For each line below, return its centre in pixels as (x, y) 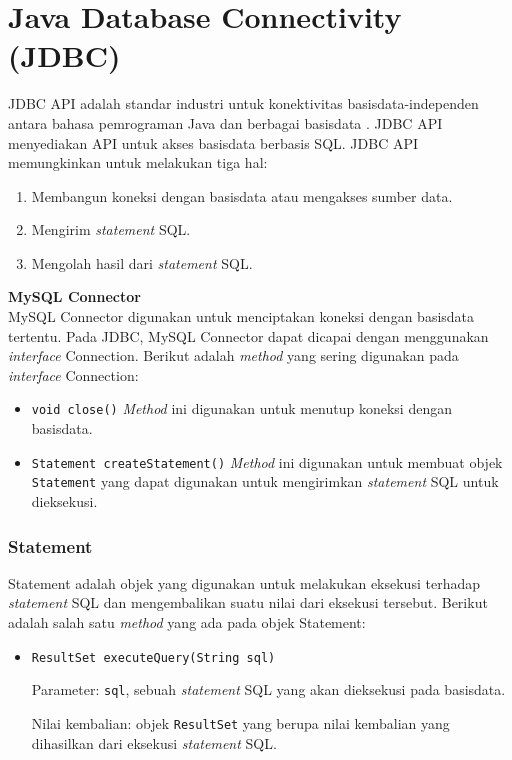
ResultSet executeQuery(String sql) (153, 657)
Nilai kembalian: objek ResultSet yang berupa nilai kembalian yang (240, 722)
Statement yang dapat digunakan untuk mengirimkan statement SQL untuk (265, 481)
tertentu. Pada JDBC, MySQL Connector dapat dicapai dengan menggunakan (248, 335)
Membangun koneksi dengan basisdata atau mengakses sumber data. (242, 195)
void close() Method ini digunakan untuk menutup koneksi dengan (241, 408)
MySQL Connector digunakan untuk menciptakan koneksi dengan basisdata (241, 316)
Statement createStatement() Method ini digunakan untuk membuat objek (267, 461)
